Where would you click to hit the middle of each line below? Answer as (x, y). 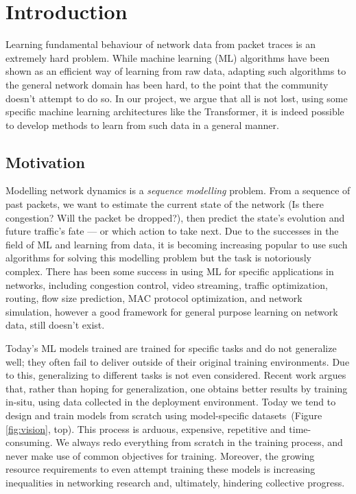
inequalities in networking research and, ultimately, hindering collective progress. (175, 482)
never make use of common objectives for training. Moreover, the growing (160, 455)
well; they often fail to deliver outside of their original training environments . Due (178, 361)
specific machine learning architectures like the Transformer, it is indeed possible (175, 111)
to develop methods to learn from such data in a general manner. (142, 125)
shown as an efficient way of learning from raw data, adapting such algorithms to (176, 71)
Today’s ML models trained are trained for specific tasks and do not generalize (171, 348)
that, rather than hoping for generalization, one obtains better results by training (177, 388)
